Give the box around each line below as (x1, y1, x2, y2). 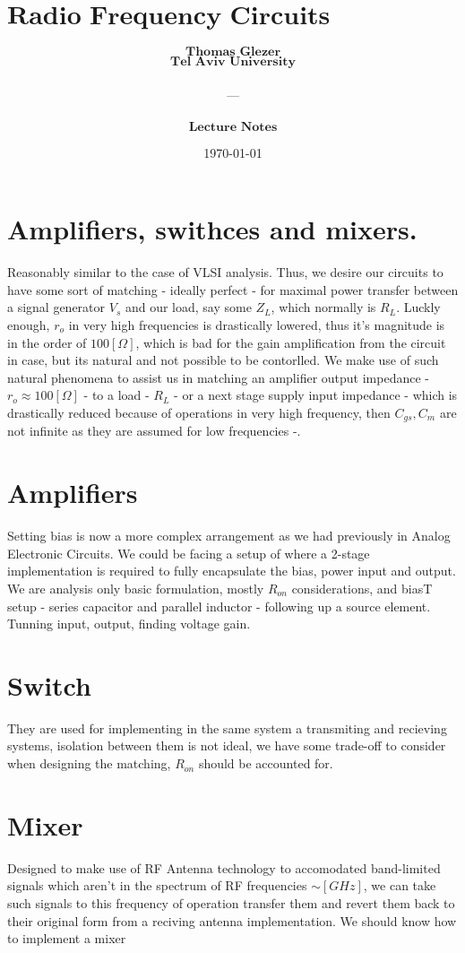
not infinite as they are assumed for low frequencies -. (7, 421, 301, 440)
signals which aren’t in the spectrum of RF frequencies (7, 876, 307, 895)
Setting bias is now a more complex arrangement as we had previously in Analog (7, 526, 451, 545)
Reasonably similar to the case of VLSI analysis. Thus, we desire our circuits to (7, 263, 443, 282)
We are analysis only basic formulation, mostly (7, 578, 264, 597)
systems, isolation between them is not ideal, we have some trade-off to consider (7, 736, 446, 755)
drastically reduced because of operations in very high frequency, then (7, 403, 391, 421)
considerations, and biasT (291, 578, 433, 597)
